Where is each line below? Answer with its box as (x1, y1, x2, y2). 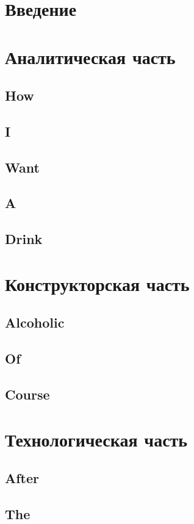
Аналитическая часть (5, 44, 176, 69)
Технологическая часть (5, 426, 188, 451)
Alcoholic (5, 313, 65, 332)
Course (5, 384, 50, 403)
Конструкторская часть (5, 271, 190, 296)
